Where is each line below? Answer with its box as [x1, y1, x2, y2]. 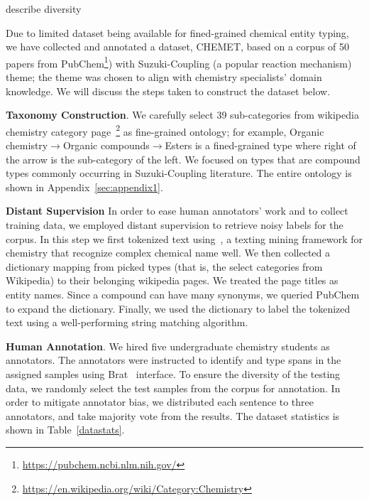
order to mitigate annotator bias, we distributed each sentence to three [6, 394, 314, 409]
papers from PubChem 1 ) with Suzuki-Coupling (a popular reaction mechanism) [6, 53, 352, 70]
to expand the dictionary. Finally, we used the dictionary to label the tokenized [6, 301, 351, 316]
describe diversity [6, 1, 82, 16]
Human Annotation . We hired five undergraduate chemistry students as [6, 338, 330, 353]
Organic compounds [62, 138, 150, 153]
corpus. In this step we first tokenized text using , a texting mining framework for [6, 231, 363, 246]
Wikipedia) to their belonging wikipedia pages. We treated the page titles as [6, 273, 338, 288]
